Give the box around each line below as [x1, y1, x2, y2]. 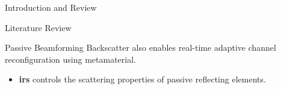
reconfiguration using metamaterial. [5, 53, 137, 65]
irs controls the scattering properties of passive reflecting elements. [19, 73, 266, 85]
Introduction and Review [5, 1, 97, 13]
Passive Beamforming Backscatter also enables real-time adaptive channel [5, 41, 276, 54]
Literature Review [5, 21, 72, 33]
